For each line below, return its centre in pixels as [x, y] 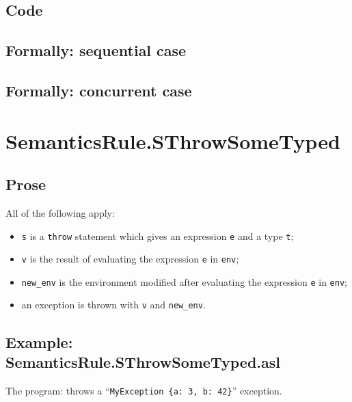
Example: [39, 341]
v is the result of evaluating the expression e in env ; [130, 259]
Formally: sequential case [96, 50]
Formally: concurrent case [99, 90]
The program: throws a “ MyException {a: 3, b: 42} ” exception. [144, 390]
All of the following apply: [60, 212]
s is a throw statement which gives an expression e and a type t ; [158, 236]
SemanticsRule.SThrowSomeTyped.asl [143, 361]
